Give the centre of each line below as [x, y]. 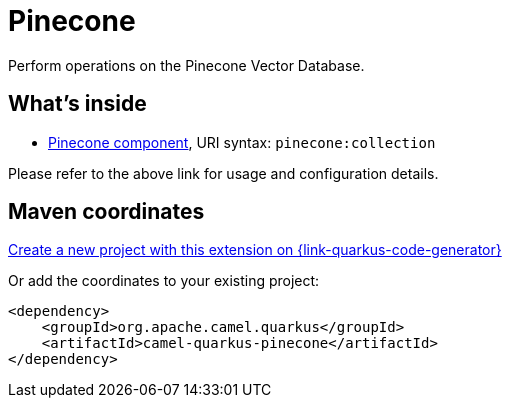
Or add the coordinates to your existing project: [164, 281]
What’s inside [77, 104]
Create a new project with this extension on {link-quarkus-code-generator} [255, 250]
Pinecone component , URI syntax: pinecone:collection [242, 142]
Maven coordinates [106, 212]
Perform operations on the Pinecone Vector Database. [186, 65]
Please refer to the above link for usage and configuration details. [223, 173]
